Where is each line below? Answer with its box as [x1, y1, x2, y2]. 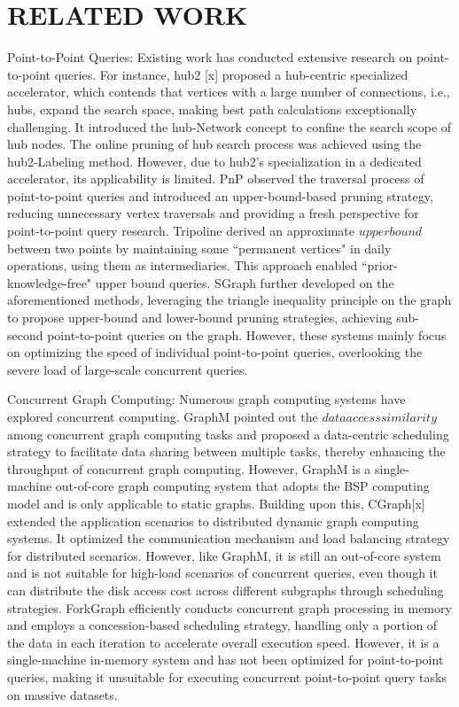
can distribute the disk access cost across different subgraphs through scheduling [7, 580, 444, 599]
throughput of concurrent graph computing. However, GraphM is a [7, 459, 371, 478]
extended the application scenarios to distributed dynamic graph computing [7, 511, 419, 530]
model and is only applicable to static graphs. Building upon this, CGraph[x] [7, 493, 425, 512]
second [7, 325, 43, 344]
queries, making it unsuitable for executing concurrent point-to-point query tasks [7, 667, 447, 686]
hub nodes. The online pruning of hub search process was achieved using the [7, 135, 422, 153]
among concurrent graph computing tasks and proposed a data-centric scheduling [7, 424, 449, 443]
